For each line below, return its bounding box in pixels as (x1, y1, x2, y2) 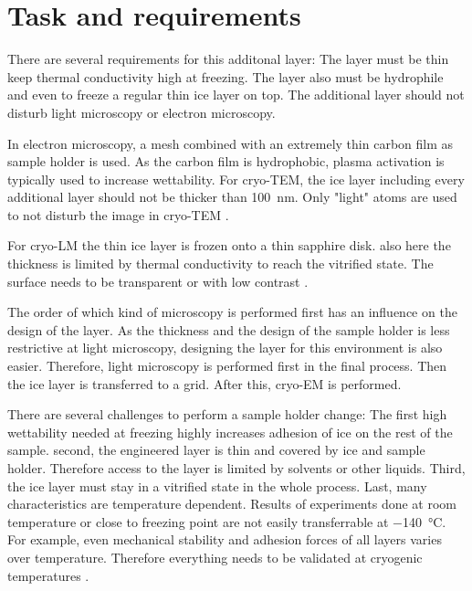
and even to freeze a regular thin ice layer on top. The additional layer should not (7, 85, 465, 104)
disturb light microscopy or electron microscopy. (7, 102, 276, 121)
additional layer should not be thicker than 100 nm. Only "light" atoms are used (7, 187, 457, 206)
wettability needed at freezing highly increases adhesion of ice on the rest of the (7, 422, 453, 441)
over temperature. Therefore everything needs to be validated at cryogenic (7, 547, 423, 566)
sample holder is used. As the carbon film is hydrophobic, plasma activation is (7, 152, 445, 171)
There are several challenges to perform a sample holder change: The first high (7, 405, 447, 424)
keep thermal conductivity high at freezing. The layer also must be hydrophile (7, 67, 444, 86)
